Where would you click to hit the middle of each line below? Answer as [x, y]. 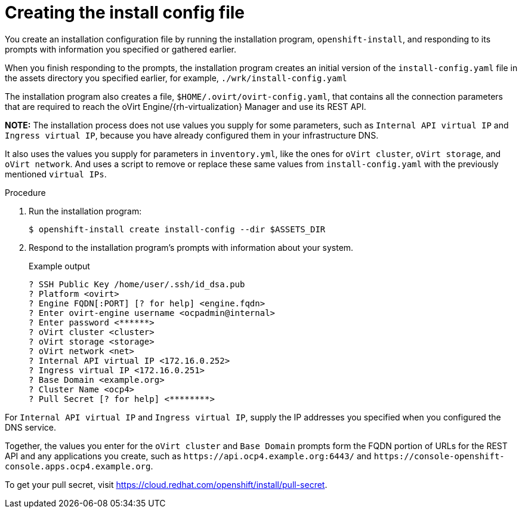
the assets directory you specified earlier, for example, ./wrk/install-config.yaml [176, 78]
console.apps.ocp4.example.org [78, 466]
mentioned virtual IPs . [56, 174]
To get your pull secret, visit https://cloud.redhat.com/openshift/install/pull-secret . [166, 484]
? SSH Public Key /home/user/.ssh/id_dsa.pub [137, 284]
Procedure [25, 192]
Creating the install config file [125, 13]
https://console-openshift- [439, 456]
